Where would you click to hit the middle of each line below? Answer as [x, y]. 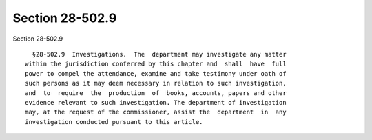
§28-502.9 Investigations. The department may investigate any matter [159, 54]
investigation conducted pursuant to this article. [114, 122]
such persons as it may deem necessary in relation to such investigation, [156, 83]
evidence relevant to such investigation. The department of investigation [156, 102]
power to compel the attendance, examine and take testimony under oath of [156, 73]
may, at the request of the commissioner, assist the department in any [156, 112]
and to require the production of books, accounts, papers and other [156, 93]
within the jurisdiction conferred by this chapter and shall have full [156, 64]
